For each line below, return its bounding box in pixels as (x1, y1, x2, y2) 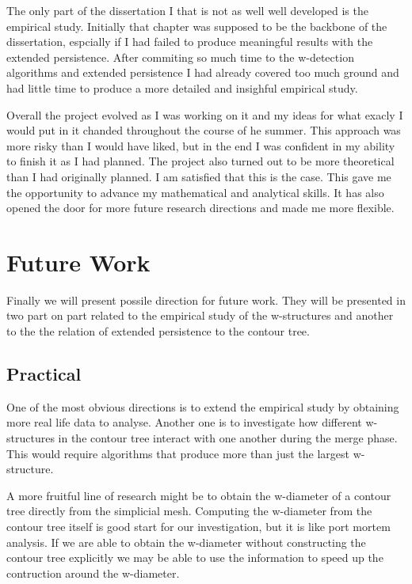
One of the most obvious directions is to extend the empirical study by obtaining (6, 398, 399, 415)
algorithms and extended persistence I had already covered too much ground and (6, 64, 399, 81)
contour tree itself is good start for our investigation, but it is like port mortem (6, 518, 391, 534)
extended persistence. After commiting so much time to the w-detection (6, 48, 354, 65)
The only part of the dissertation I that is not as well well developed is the (6, 2, 368, 18)
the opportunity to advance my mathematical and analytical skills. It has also (6, 184, 384, 200)
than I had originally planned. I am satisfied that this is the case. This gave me (6, 168, 391, 184)
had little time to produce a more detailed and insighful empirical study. (6, 79, 358, 96)
